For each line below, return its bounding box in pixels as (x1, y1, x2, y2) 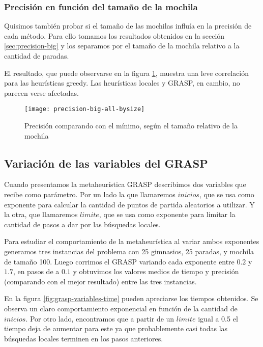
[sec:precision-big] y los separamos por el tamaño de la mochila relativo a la (4, 40, 240, 51)
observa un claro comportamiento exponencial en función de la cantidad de (4, 303, 238, 313)
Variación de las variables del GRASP (4, 155, 208, 171)
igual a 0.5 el (198, 313, 238, 324)
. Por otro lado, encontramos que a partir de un (25, 313, 174, 324)
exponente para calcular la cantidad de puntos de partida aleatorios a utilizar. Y (4, 199, 255, 209)
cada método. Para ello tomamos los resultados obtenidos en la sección (4, 30, 225, 41)
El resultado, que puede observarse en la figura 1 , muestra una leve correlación (4, 67, 249, 78)
